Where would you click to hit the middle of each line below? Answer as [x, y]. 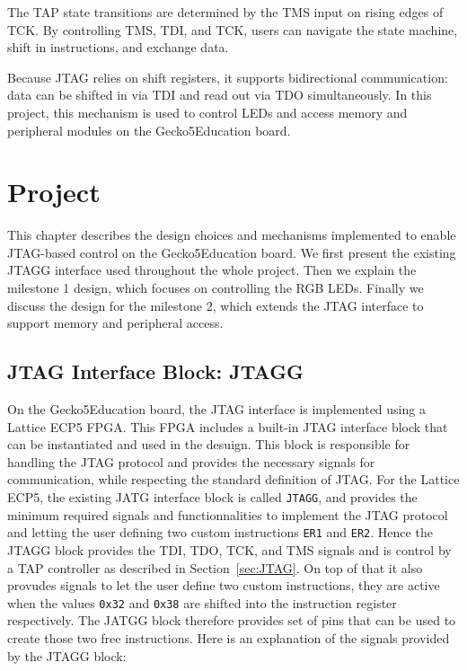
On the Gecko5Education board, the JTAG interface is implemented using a [216, 409]
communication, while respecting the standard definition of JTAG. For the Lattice [233, 479]
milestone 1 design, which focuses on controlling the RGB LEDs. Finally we [216, 288]
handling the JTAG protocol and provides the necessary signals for [191, 461]
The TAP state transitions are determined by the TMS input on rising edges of [225, 12]
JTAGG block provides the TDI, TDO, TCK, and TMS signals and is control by [229, 549]
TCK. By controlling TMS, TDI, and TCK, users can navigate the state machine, [233, 29]
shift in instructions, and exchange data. [118, 47]
